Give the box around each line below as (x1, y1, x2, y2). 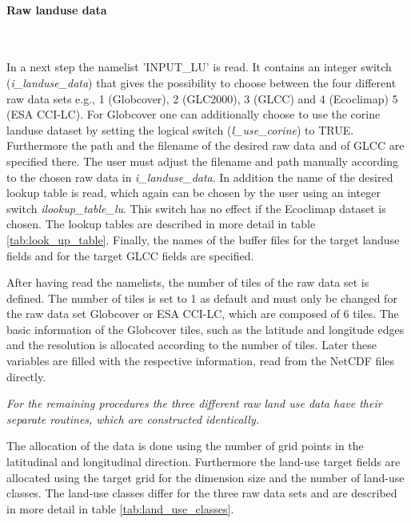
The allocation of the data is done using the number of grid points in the (6, 437, 364, 454)
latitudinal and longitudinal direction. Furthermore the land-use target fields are (6, 453, 401, 470)
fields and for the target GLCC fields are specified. (6, 247, 254, 264)
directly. (6, 368, 46, 384)
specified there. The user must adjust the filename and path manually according (6, 152, 399, 169)
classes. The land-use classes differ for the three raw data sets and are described (6, 485, 397, 501)
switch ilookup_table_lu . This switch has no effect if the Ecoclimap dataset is (6, 199, 386, 216)
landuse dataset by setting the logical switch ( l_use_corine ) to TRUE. (6, 121, 354, 138)
